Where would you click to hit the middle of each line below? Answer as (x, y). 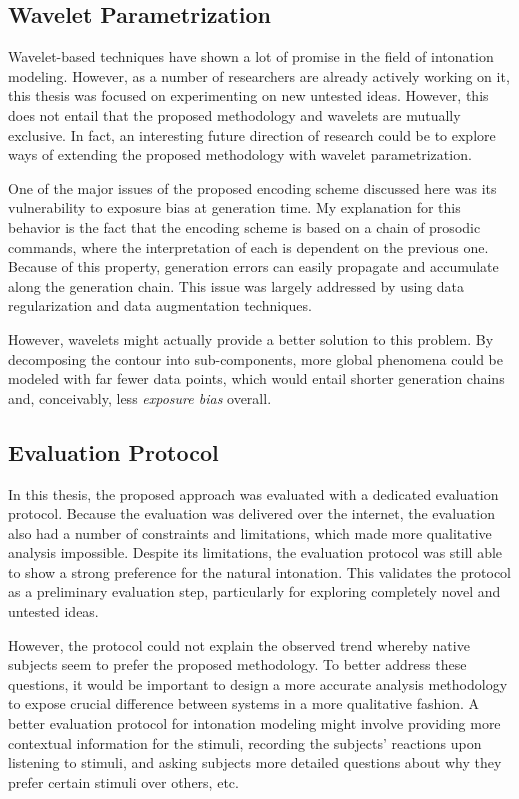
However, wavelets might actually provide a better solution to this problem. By (251, 338)
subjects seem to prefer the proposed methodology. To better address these (237, 664)
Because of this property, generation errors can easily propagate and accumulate (253, 266)
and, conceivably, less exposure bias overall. (140, 397)
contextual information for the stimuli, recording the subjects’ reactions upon (245, 742)
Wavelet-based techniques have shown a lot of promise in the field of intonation (251, 56)
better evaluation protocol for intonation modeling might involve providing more (254, 723)
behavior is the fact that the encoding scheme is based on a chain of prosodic (244, 226)
